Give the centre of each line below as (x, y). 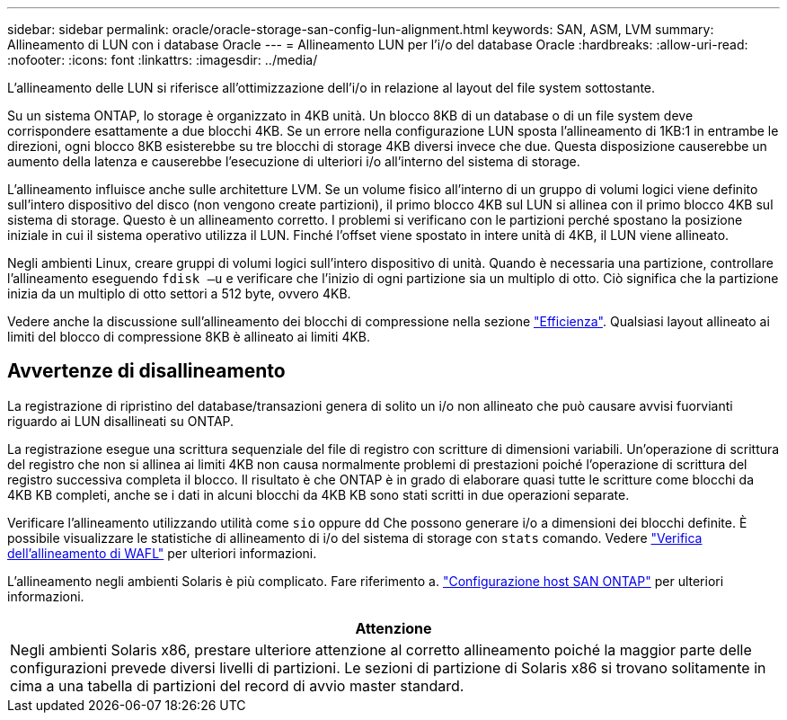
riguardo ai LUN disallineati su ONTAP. (121, 421)
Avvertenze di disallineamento (146, 371)
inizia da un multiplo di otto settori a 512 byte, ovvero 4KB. (179, 293)
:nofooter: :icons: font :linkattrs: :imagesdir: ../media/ (163, 60)
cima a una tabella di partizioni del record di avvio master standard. (237, 685)
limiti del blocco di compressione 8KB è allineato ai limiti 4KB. (189, 337)
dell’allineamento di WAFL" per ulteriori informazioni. (162, 553)
